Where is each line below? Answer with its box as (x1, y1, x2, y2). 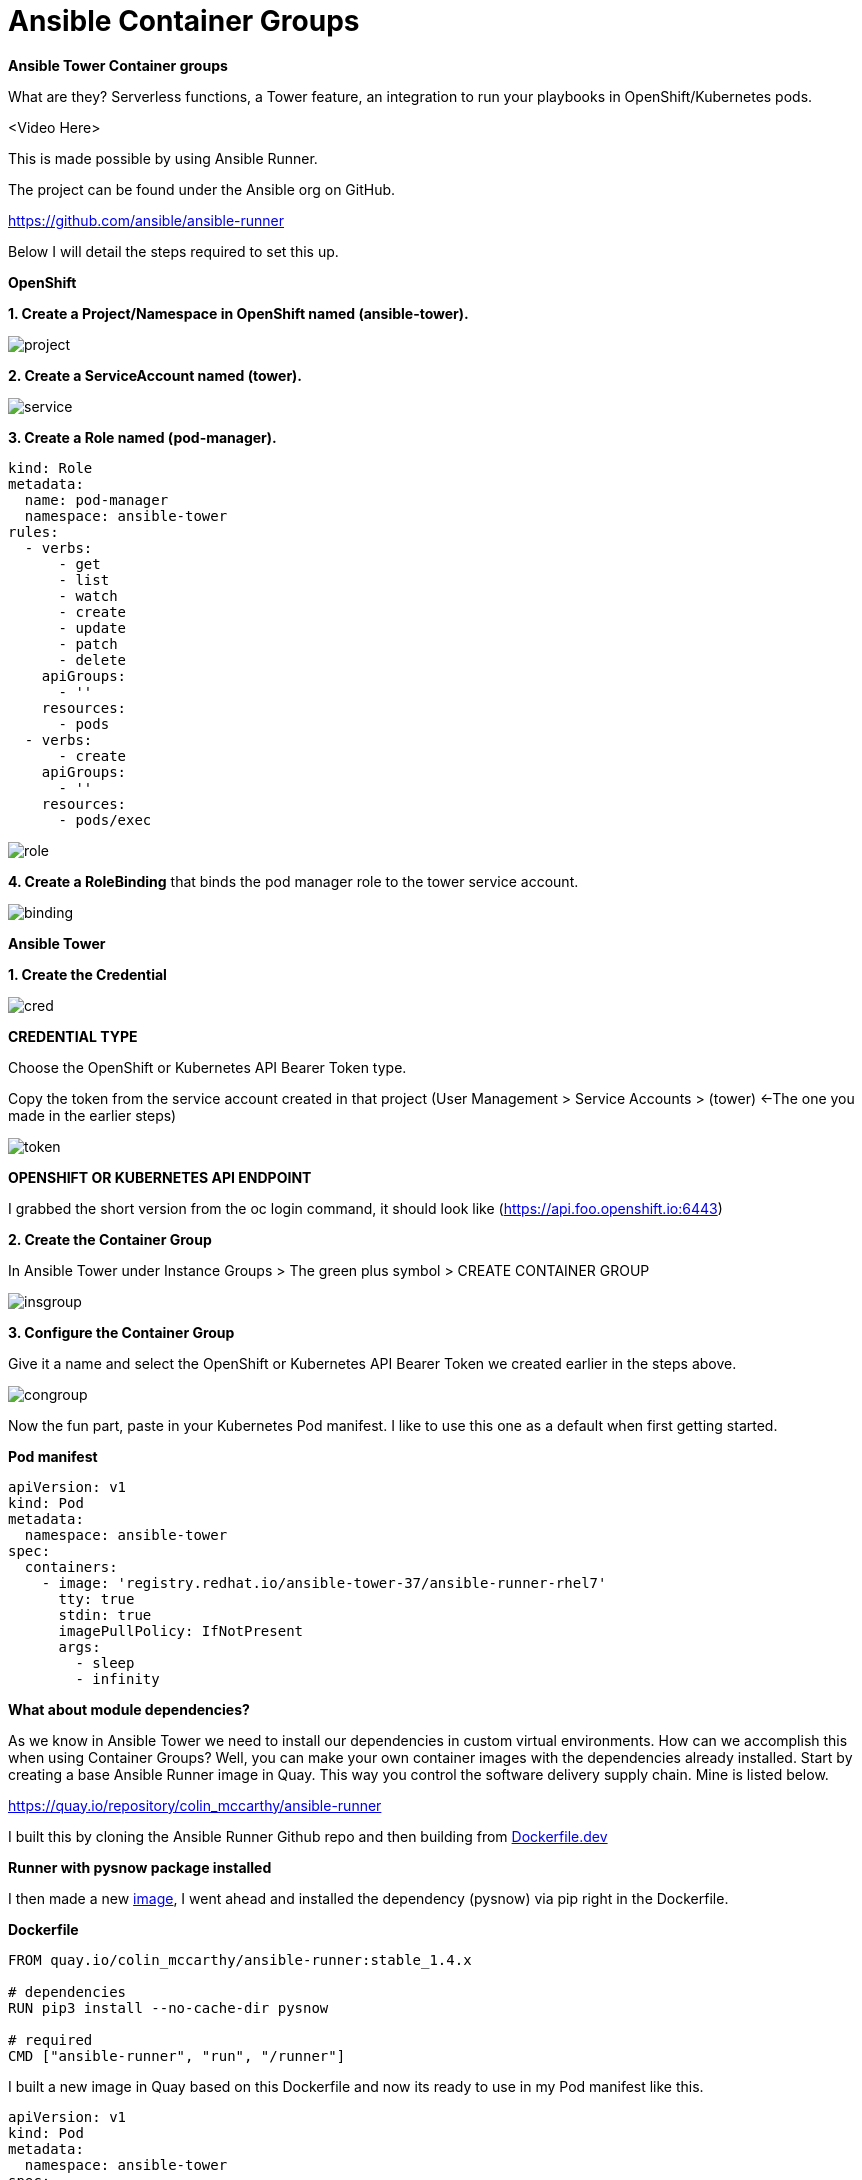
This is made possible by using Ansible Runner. (8, 149, 318, 167)
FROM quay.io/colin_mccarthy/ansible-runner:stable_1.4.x (8, 1951, 472, 1968)
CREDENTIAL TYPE (8, 1027, 138, 1045)
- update (58, 619, 127, 636)
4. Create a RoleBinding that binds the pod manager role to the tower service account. (8, 872, 579, 890)
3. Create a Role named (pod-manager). (8, 428, 277, 446)
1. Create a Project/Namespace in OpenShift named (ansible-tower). (8, 304, 469, 322)
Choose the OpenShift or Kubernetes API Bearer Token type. (8, 1058, 407, 1076)
